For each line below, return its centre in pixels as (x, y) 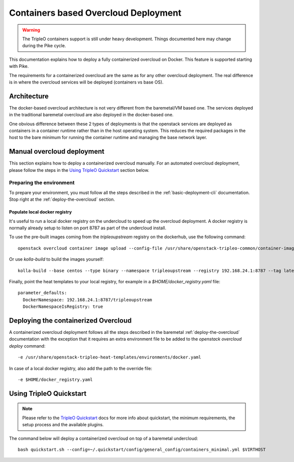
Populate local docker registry (40, 212)
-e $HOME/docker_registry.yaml (55, 380)
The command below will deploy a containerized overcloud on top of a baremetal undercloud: (104, 438)
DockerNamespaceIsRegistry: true (63, 307)
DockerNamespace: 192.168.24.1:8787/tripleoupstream (87, 300)
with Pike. (19, 66)
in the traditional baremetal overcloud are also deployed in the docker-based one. (91, 115)
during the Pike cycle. (44, 46)
